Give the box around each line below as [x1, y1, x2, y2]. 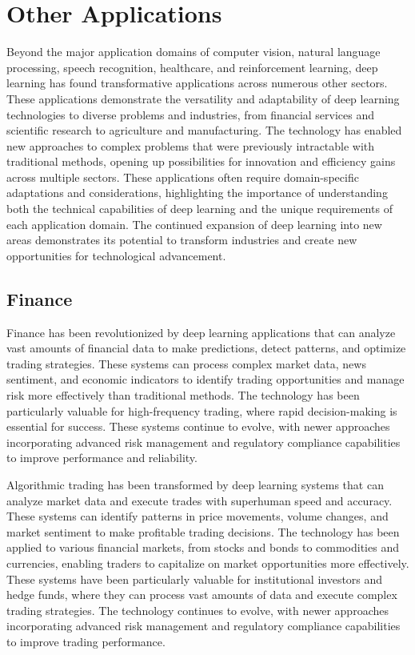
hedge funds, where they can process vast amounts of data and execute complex [6, 586, 397, 603]
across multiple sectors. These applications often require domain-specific [6, 168, 359, 185]
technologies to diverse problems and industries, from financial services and [6, 106, 375, 123]
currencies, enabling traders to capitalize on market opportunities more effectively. [6, 554, 409, 571]
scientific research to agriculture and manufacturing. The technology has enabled [6, 122, 402, 139]
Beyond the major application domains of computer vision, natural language [6, 43, 381, 60]
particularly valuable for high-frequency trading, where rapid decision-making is [6, 402, 397, 419]
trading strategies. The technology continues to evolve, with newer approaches [6, 601, 389, 618]
